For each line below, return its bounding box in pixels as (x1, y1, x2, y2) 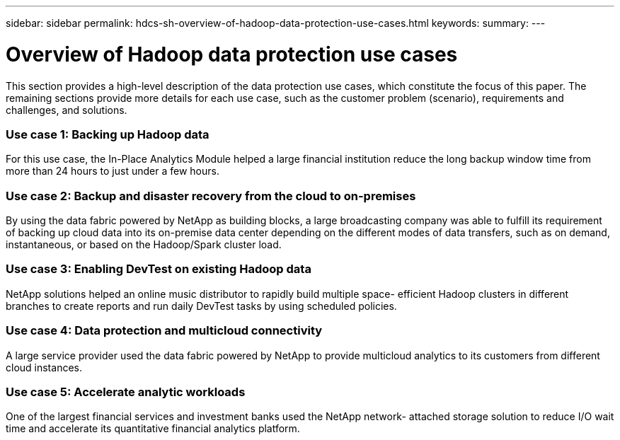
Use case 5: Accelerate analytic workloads (6, 384, 246, 399)
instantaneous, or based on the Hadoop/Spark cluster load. (6, 238, 282, 250)
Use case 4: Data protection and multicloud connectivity (6, 323, 323, 338)
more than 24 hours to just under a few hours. (6, 165, 219, 178)
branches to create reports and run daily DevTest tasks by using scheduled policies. (6, 299, 397, 312)
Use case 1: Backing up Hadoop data (6, 127, 209, 141)
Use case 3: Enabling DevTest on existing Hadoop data (6, 262, 311, 277)
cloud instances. (6, 361, 82, 374)
